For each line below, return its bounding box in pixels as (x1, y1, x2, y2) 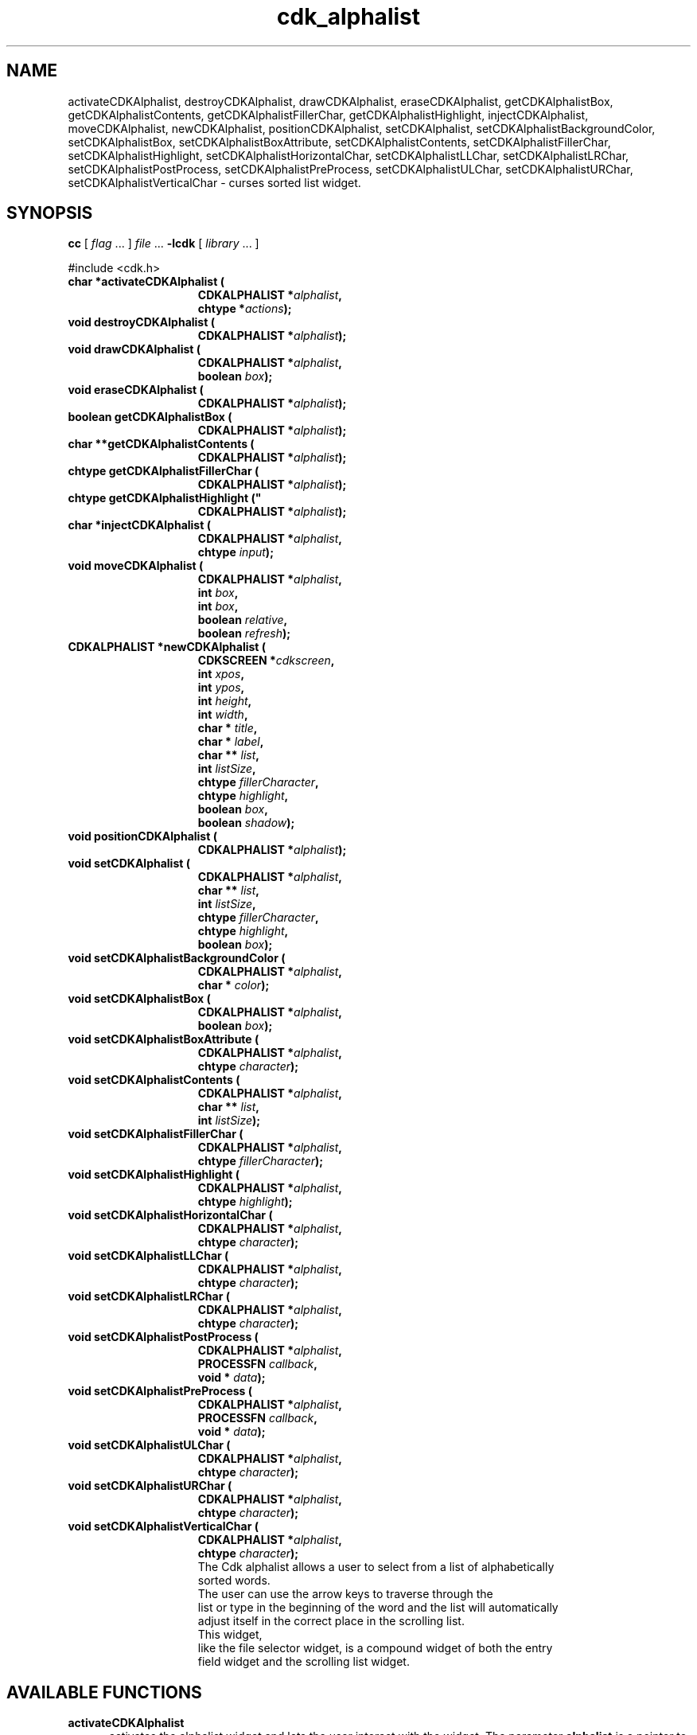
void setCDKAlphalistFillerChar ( (68, 1127, 243, 1141)
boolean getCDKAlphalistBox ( (68, 410, 232, 424)
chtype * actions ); (197, 302, 292, 316)
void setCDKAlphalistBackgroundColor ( (68, 951, 286, 965)
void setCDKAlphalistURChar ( (68, 1479, 232, 1493)
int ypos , (197, 680, 245, 695)
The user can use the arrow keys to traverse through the (197, 1587, 493, 1601)
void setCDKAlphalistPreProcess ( (68, 1384, 253, 1398)
